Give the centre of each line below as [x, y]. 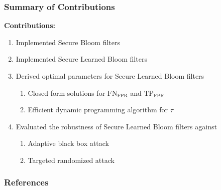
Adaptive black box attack [68, 143]
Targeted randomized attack [71, 160]
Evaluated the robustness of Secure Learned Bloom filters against [116, 126]
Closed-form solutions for [67, 92]
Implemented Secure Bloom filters [68, 42]
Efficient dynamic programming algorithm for [98, 110]
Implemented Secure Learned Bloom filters [81, 59]
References [26, 182]
